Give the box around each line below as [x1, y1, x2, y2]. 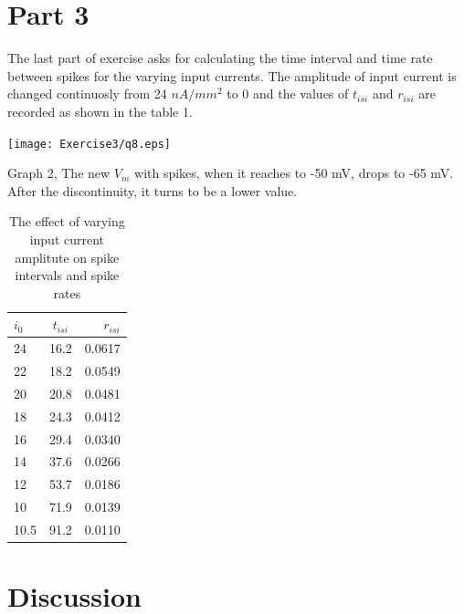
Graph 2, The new [7, 163, 111, 182]
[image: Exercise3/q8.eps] [7, 137, 171, 151]
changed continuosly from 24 [7, 84, 167, 103]
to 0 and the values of [227, 84, 349, 103]
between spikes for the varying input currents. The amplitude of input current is [7, 66, 457, 85]
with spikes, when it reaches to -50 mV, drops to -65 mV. [134, 163, 454, 182]
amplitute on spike [15, 247, 120, 266]
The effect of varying [8, 212, 125, 231]
